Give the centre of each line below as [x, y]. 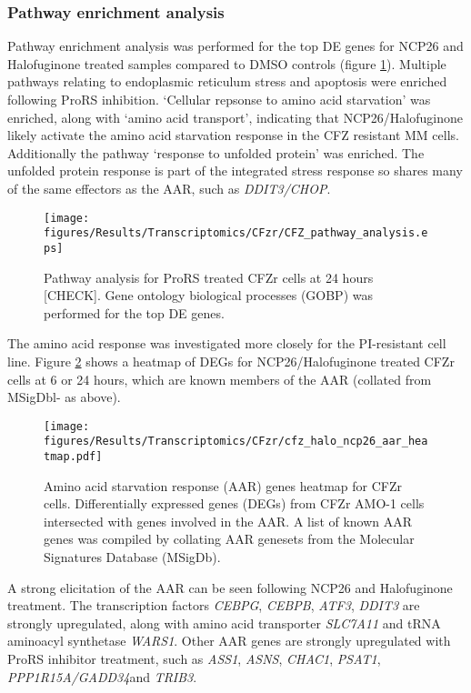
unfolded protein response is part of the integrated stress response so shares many [235, 171]
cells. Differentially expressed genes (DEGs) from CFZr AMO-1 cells [234, 503]
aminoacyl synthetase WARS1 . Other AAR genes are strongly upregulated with [229, 641]
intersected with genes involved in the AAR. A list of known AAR [228, 521]
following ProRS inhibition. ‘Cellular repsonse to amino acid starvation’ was [219, 99]
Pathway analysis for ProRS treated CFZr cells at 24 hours [209, 277]
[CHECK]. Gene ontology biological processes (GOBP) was [208, 295]
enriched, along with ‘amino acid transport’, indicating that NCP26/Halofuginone [235, 117]
